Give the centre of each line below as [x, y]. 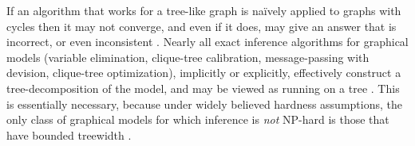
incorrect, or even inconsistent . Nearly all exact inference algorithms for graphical [207, 42]
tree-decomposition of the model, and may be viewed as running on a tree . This [203, 88]
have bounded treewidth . [69, 134]
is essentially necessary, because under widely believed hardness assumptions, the [204, 104]
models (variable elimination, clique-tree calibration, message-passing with [188, 57]
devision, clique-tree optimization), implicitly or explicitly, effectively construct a [204, 73]
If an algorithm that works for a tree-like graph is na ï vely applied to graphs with [204, 10]
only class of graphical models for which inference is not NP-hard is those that [198, 119]
